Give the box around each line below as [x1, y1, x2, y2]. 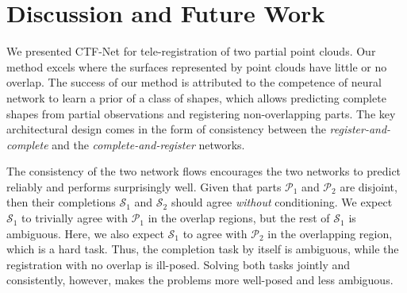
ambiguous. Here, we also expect [6, 225, 164, 241]
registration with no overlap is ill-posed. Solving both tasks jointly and [6, 256, 351, 272]
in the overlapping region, [267, 225, 393, 241]
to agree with [182, 225, 248, 241]
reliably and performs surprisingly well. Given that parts [6, 178, 282, 195]
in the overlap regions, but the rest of [148, 210, 330, 226]
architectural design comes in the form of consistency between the [6, 121, 326, 137]
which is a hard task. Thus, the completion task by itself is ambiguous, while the [6, 241, 399, 257]
